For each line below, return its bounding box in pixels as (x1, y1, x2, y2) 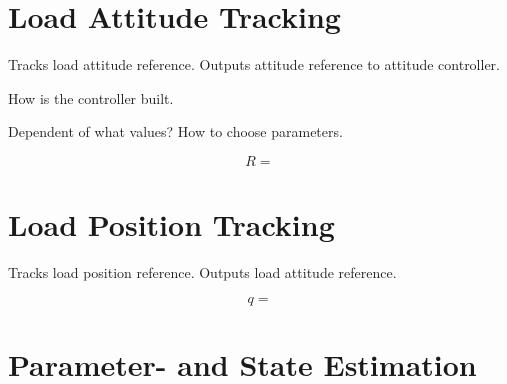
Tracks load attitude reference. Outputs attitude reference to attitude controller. (8, 54, 500, 75)
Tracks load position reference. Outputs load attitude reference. (8, 262, 397, 283)
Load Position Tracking (8, 204, 335, 245)
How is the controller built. (8, 87, 174, 108)
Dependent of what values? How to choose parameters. (8, 121, 343, 142)
